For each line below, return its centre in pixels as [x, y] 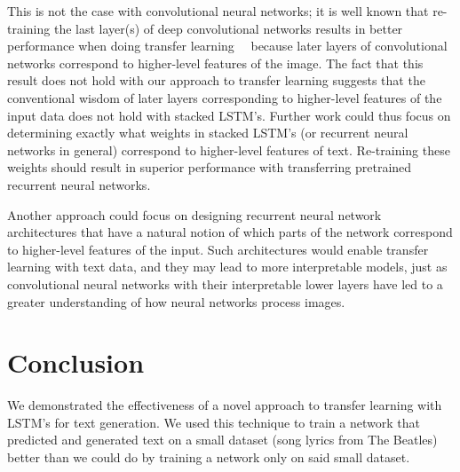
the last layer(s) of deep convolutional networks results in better [228, 28]
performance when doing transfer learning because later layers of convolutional [227, 46]
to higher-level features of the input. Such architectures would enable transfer [218, 249]
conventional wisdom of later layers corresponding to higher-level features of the [225, 97]
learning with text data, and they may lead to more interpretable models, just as [227, 267]
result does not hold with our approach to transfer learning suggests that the [216, 80]
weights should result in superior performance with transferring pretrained [210, 167]
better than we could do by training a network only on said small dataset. [209, 457]
